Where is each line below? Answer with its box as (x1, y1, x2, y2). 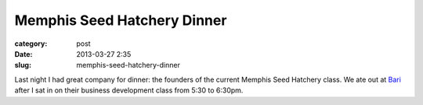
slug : (14, 61, 31, 70)
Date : (14, 49, 33, 58)
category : (14, 39, 48, 48)
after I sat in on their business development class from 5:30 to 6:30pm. (14, 86, 244, 95)
